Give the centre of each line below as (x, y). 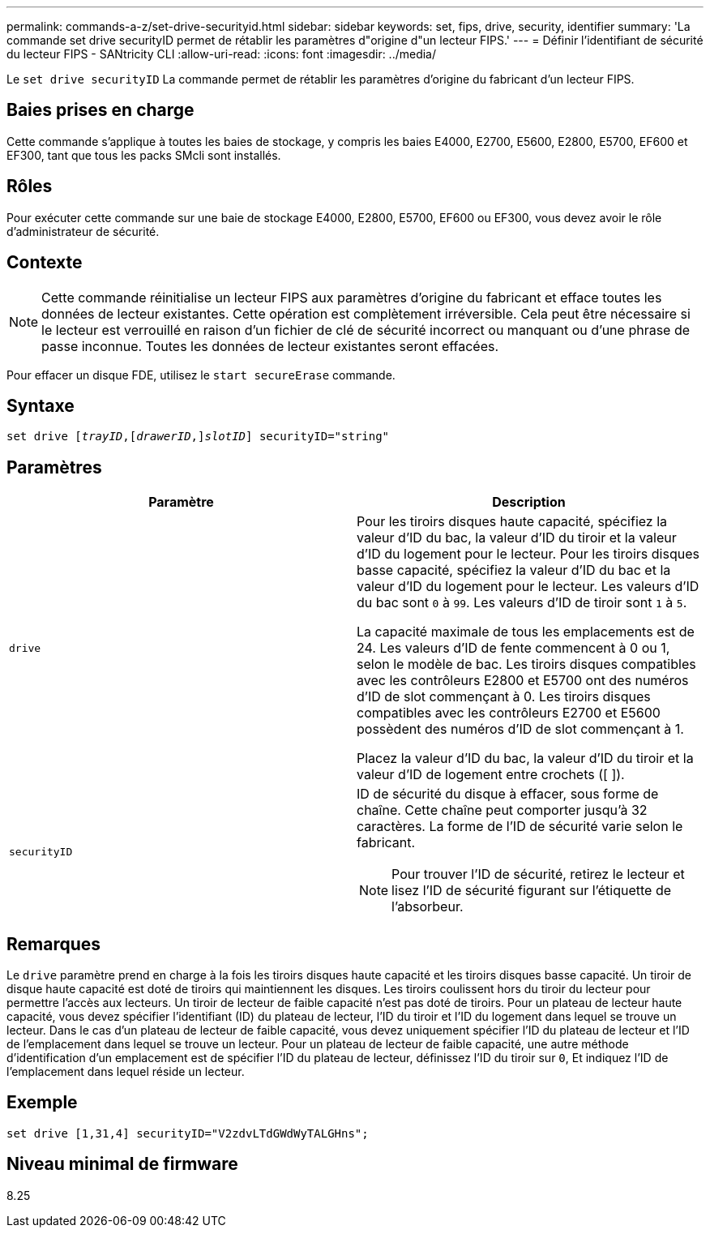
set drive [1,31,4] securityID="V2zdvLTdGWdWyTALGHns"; (188, 1133)
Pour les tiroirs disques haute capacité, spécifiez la (512, 522)
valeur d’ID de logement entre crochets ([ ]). (491, 775)
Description (529, 502)
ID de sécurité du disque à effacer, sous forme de (508, 794)
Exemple (42, 1103)
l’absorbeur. (428, 907)
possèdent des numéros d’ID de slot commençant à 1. (520, 729)
